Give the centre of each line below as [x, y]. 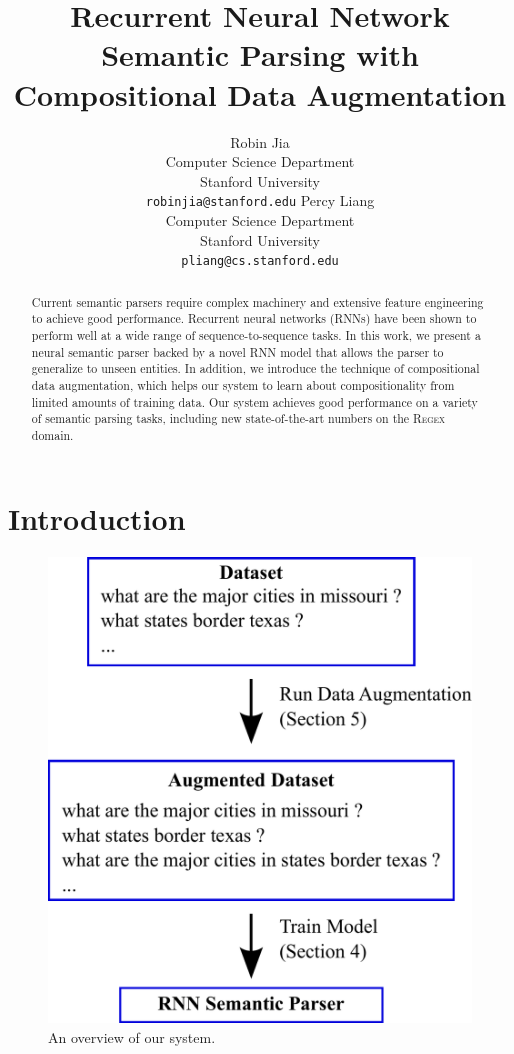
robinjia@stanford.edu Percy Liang [260, 200]
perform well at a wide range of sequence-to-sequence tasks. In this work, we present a [256, 334]
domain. [52, 434]
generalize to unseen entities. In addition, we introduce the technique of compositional [255, 368]
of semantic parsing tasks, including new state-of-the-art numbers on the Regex [238, 418]
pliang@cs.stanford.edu [260, 261]
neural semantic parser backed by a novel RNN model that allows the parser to [237, 351]
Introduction [97, 518]
